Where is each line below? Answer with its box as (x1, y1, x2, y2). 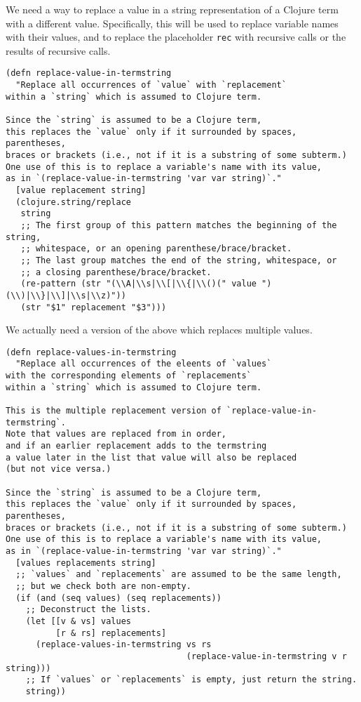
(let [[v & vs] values (25, 616, 131, 626)
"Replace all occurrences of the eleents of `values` (15, 359, 272, 369)
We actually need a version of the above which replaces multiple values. (6, 322, 313, 337)
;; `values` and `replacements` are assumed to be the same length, (15, 569, 342, 580)
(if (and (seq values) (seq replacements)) (15, 592, 222, 603)
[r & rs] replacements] (55, 628, 167, 638)
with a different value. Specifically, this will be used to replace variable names (6, 15, 339, 30)
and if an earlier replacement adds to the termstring (6, 441, 267, 451)
